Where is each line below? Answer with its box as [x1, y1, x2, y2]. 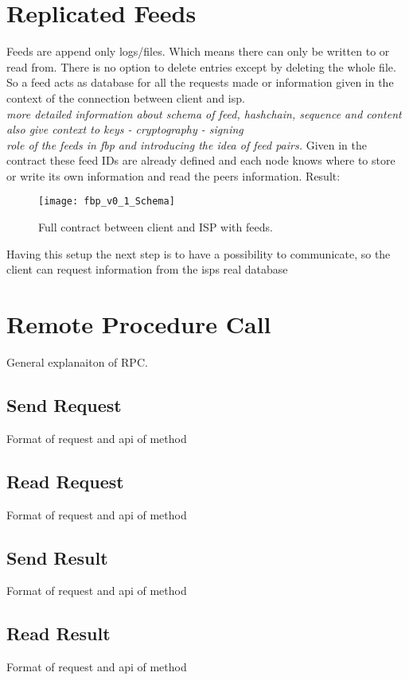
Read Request [6, 468, 124, 493]
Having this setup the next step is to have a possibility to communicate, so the [6, 245, 391, 262]
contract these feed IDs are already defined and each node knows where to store [6, 152, 395, 169]
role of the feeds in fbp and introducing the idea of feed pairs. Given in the [6, 136, 367, 153]
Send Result [6, 545, 108, 569]
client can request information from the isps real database [6, 261, 288, 278]
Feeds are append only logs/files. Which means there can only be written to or [6, 43, 390, 60]
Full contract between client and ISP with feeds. [38, 219, 273, 235]
